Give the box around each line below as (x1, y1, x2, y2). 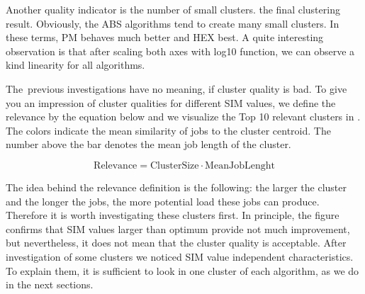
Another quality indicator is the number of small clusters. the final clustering (6, 2, 340, 16)
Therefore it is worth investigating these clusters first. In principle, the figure (6, 208, 339, 222)
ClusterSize (150, 160, 199, 171)
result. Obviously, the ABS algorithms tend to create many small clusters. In (6, 16, 339, 30)
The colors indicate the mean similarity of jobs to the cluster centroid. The (6, 123, 331, 137)
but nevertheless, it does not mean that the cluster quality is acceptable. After (6, 235, 347, 250)
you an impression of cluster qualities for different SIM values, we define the (6, 95, 336, 110)
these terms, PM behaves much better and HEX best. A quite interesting (6, 30, 324, 45)
